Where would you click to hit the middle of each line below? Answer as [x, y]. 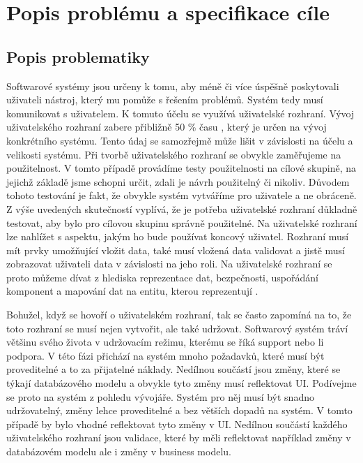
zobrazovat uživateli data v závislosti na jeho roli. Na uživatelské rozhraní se [169, 264]
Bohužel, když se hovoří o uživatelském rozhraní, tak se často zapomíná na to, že [179, 315]
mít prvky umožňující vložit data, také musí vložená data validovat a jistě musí [176, 250]
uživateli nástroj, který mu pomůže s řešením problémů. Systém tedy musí [165, 100]
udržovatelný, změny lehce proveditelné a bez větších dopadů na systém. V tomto [179, 410]
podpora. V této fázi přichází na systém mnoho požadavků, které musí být [165, 355]
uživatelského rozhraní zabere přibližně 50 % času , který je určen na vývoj [167, 127]
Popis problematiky [78, 56]
